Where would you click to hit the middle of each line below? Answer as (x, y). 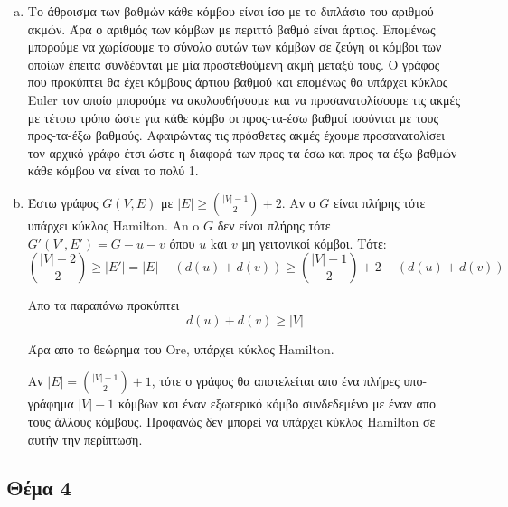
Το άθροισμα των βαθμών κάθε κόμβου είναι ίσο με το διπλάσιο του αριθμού (230, 11)
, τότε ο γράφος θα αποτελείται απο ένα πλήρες (275, 381)
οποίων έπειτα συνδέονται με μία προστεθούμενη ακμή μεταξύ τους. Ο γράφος (234, 64)
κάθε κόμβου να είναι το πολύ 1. (113, 170)
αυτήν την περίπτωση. (85, 439)
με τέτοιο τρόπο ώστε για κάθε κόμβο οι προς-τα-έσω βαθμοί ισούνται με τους (233, 117)
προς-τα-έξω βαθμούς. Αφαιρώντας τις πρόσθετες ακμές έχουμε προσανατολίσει (236, 135)
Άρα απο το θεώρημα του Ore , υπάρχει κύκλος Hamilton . (181, 348)
